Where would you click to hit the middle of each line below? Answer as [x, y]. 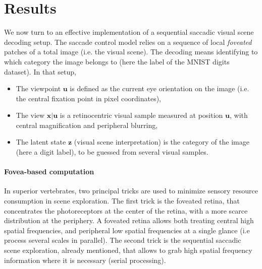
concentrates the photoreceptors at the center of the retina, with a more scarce [126, 210]
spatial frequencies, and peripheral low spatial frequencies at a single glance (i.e [127, 230]
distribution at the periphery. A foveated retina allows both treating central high [129, 220]
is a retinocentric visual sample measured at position [141, 115]
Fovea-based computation [49, 172]
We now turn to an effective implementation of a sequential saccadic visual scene [129, 32]
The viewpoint [38, 88]
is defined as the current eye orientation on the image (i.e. [160, 88]
